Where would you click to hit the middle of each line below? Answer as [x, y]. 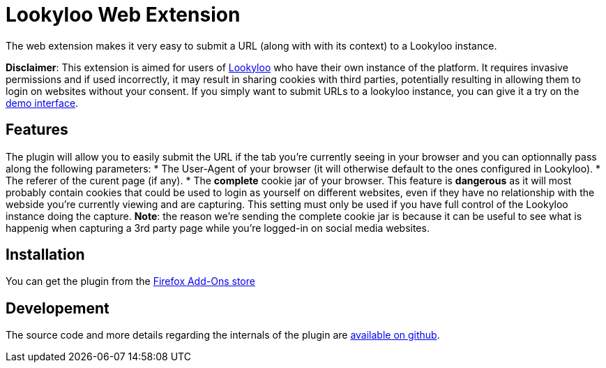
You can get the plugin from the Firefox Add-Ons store [130, 281]
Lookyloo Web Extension [123, 15]
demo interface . [42, 103]
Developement [58, 308]
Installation [45, 255]
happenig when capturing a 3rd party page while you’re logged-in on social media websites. [218, 228]
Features [37, 130]
